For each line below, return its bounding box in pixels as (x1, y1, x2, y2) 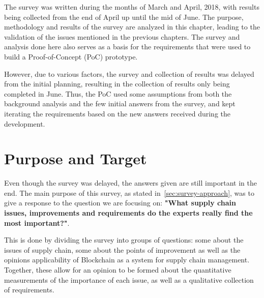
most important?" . (4, 217, 70, 228)
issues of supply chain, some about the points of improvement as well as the (4, 244, 241, 255)
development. (4, 118, 45, 129)
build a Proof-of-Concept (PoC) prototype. (4, 51, 138, 62)
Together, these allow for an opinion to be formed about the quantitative (4, 264, 231, 275)
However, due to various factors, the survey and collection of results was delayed (4, 68, 254, 79)
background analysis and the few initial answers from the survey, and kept (4, 98, 236, 109)
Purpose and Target (4, 148, 147, 169)
